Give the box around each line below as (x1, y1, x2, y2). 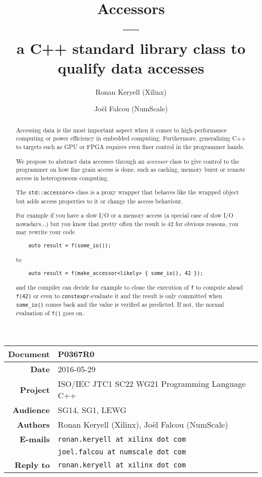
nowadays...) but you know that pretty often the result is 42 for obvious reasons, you (16, 219, 238, 228)
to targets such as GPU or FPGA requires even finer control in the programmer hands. (16, 142, 244, 151)
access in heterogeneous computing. (16, 173, 109, 182)
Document (8, 348, 50, 360)
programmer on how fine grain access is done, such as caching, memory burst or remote (16, 165, 245, 174)
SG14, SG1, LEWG (57, 404, 126, 416)
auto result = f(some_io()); (28, 242, 111, 248)
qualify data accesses (57, 57, 205, 78)
